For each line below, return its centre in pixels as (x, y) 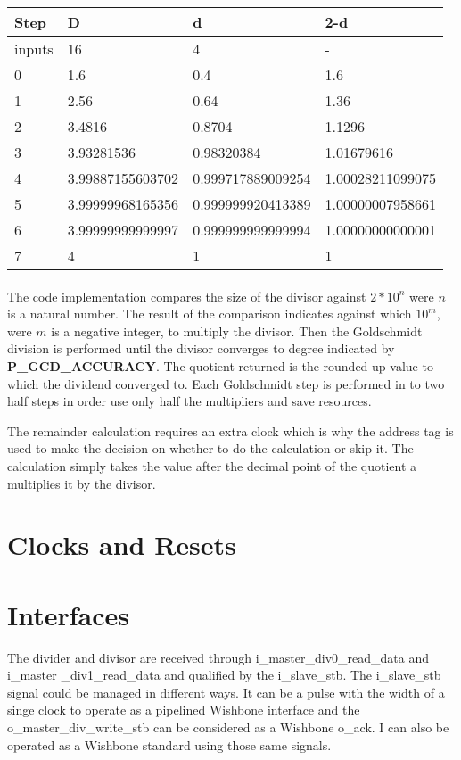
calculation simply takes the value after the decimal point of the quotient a (212, 465)
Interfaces (69, 614)
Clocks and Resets (122, 545)
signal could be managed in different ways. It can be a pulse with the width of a (226, 692)
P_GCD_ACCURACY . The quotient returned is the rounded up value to (220, 365)
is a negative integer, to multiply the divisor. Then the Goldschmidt (237, 330)
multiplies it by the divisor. (82, 483)
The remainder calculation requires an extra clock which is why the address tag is (230, 430)
